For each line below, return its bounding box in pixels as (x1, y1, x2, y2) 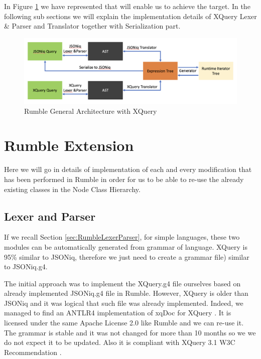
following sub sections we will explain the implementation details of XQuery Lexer (4, 11, 257, 21)
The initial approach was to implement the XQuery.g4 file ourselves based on (4, 278, 241, 288)
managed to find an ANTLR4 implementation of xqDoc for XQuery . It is (4, 307, 231, 318)
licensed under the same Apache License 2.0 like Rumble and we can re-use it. (4, 317, 244, 328)
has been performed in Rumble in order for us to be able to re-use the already (4, 173, 244, 184)
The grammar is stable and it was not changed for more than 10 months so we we (4, 327, 256, 337)
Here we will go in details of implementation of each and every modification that (4, 164, 252, 174)
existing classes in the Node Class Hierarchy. (4, 184, 141, 194)
